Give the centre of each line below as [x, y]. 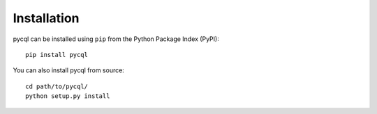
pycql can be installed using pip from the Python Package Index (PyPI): [116, 39]
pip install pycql [57, 55]
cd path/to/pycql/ [57, 86]
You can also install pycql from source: [69, 70]
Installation [46, 18]
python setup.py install [68, 96]
